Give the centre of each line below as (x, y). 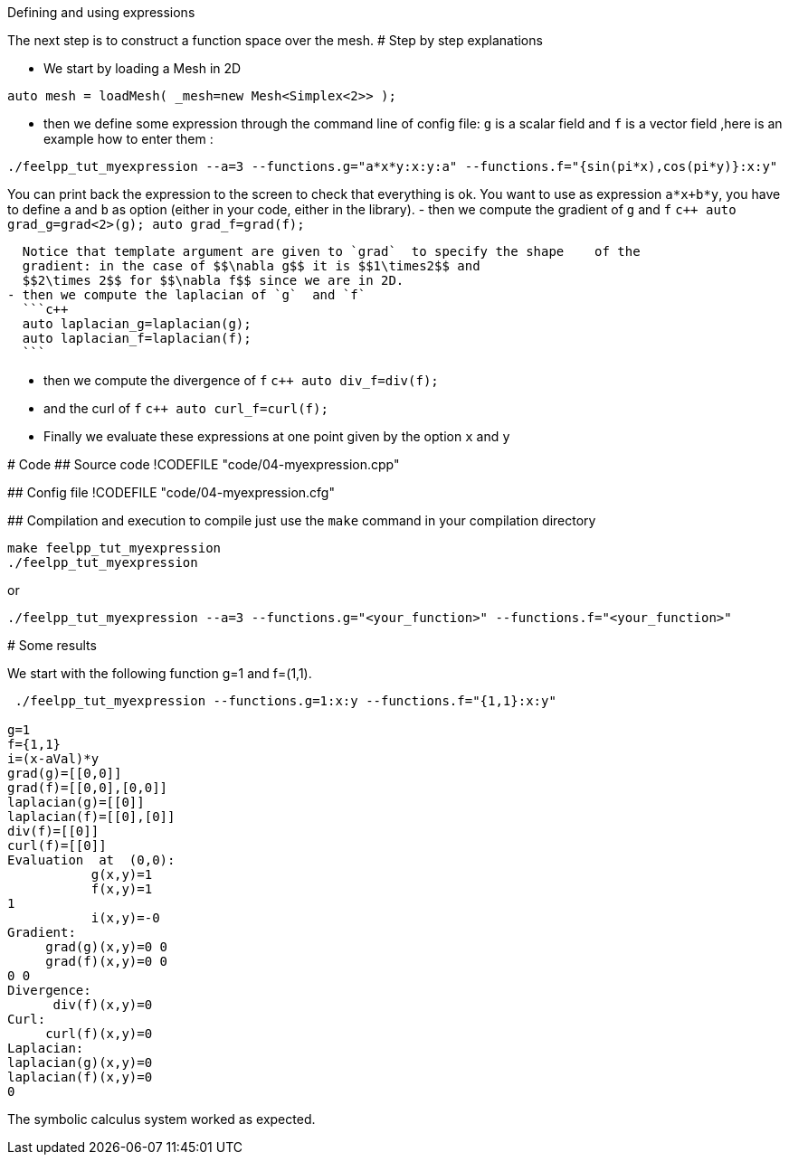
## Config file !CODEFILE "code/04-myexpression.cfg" (171, 492)
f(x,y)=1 (122, 889)
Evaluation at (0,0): (91, 860)
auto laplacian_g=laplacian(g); (137, 324)
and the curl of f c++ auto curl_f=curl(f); (186, 408)
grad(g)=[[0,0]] (65, 773)
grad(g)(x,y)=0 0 (107, 947)
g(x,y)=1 (122, 874)
